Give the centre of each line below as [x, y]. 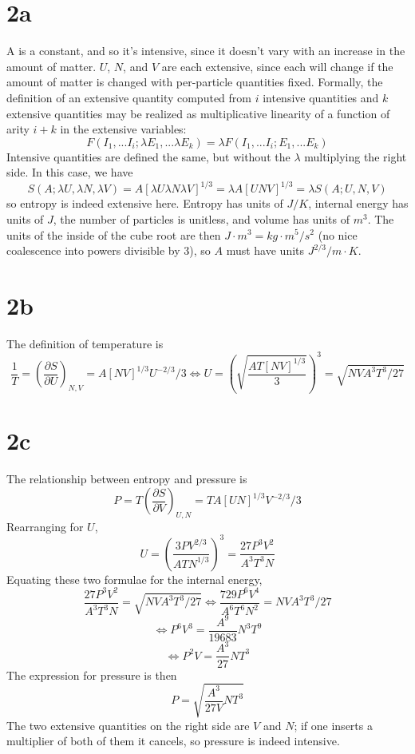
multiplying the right [356, 156]
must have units [265, 250]
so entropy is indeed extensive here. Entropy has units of [145, 203]
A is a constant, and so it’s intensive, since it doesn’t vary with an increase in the [206, 51]
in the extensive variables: [123, 129]
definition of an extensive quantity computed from [129, 97]
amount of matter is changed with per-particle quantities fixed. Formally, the [195, 82]
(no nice [338, 234]
